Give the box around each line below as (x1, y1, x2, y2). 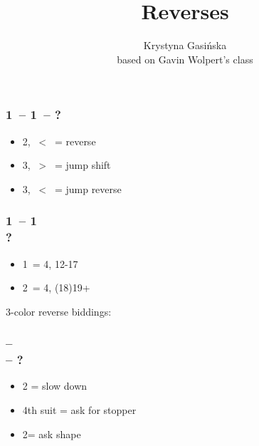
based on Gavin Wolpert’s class (117, 51, 253, 66)
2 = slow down (22, 378, 88, 393)
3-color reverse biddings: (6, 304, 112, 318)
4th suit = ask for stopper (22, 403, 137, 418)
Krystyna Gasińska (143, 38, 227, 53)
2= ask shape (22, 426, 81, 441)
